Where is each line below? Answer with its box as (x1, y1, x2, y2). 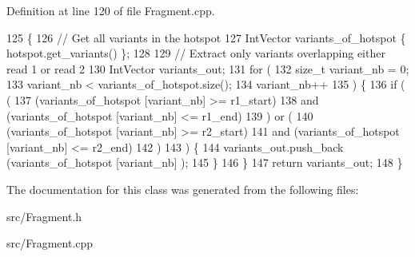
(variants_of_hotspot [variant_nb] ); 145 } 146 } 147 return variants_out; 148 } (6, 154, 403, 171)
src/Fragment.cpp (6, 235, 94, 251)
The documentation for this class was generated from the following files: (6, 180, 359, 197)
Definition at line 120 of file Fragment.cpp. (6, 2, 215, 18)
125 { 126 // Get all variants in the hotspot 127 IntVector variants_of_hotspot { (6, 29, 406, 45)
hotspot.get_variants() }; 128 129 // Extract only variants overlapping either (6, 45, 385, 61)
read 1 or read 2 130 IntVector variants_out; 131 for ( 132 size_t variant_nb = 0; (6, 60, 409, 77)
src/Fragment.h (6, 208, 82, 224)
